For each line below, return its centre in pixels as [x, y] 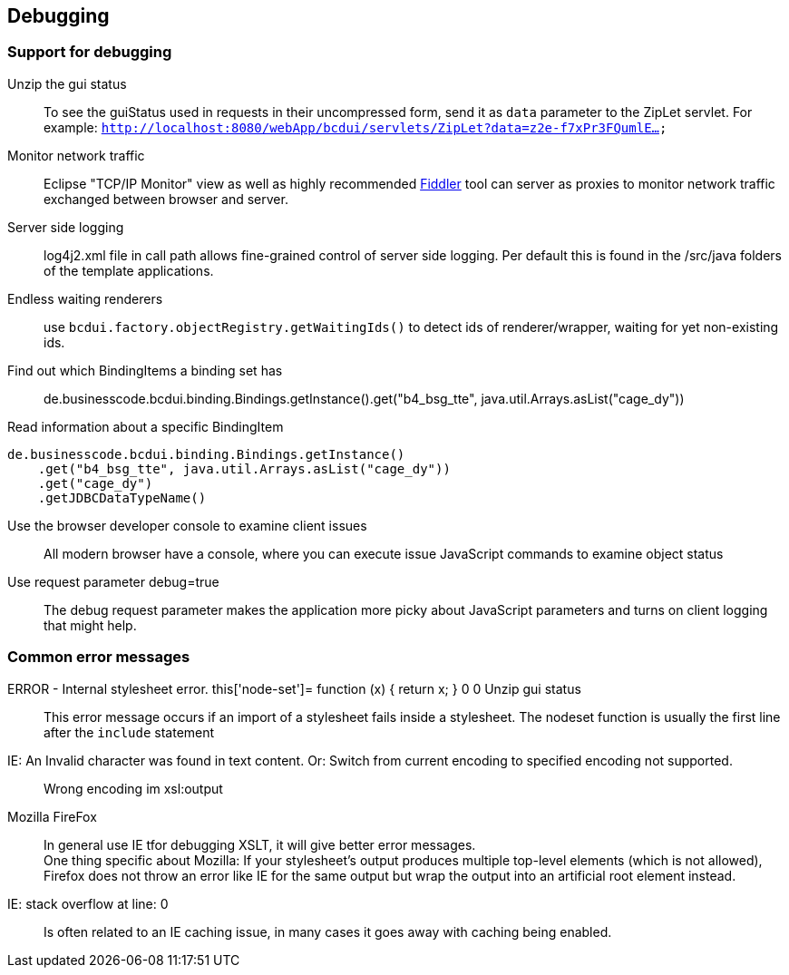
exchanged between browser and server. [166, 199]
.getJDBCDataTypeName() [122, 497]
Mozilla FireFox [52, 816]
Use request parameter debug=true [113, 581]
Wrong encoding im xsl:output [133, 788]
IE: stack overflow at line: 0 [88, 903]
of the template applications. [129, 270]
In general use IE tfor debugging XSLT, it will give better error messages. [260, 844]
